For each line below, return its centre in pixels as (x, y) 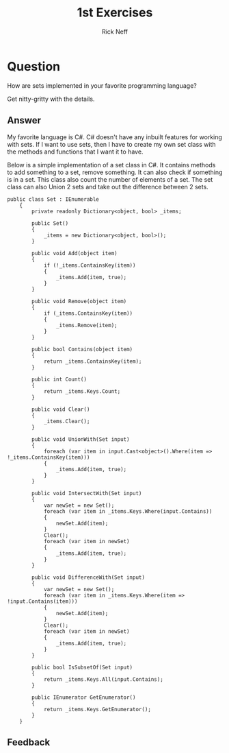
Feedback (29, 742)
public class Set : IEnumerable (53, 199)
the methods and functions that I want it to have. (75, 152)
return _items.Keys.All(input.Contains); (104, 679)
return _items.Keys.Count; (82, 391)
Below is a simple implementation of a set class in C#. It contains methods (111, 165)
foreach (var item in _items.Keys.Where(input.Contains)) (128, 511)
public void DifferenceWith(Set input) (89, 577)
